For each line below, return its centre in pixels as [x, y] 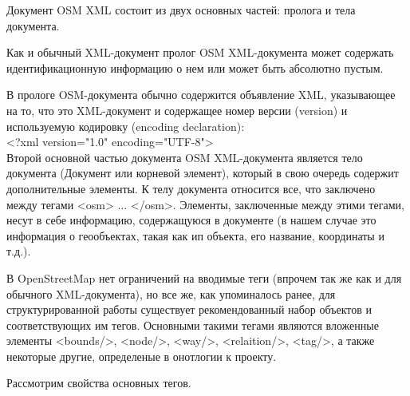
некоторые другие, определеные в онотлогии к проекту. [142, 356]
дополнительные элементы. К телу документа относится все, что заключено [191, 188]
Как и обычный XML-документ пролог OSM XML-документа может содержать [200, 52]
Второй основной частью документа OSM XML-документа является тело [185, 157]
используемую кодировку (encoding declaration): [126, 126]
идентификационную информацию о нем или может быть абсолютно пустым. [195, 67]
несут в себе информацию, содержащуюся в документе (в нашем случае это [191, 220]
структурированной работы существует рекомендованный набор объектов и [189, 309]
